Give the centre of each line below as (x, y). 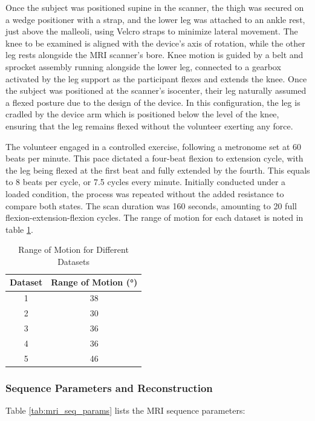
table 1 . (19, 229)
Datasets (74, 261)
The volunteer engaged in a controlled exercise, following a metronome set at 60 (154, 146)
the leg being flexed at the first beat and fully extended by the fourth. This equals (158, 170)
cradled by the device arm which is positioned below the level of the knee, (142, 114)
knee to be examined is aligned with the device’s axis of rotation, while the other (155, 43)
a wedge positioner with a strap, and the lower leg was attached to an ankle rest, (155, 19)
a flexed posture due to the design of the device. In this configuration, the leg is (153, 102)
